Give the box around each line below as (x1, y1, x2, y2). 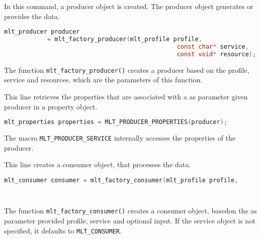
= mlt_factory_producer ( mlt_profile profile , (47, 36, 202, 43)
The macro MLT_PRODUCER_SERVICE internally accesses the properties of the (4, 133, 236, 143)
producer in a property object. (4, 101, 98, 111)
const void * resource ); (177, 50, 256, 58)
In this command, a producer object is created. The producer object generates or (4, 1, 253, 11)
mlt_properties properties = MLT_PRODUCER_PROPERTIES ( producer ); (4, 118, 227, 126)
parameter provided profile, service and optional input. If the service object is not (4, 215, 255, 226)
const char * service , (177, 43, 249, 50)
